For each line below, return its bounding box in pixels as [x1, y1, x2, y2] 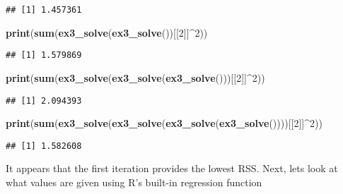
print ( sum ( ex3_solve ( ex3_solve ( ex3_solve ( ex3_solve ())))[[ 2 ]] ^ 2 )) [6, 116, 322, 131]
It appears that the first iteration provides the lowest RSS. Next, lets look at [6, 161, 338, 176]
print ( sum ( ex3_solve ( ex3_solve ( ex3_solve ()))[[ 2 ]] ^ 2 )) [6, 70, 265, 85]
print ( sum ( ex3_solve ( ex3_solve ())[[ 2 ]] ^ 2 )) [6, 25, 208, 40]
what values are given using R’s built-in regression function [6, 175, 262, 189]
